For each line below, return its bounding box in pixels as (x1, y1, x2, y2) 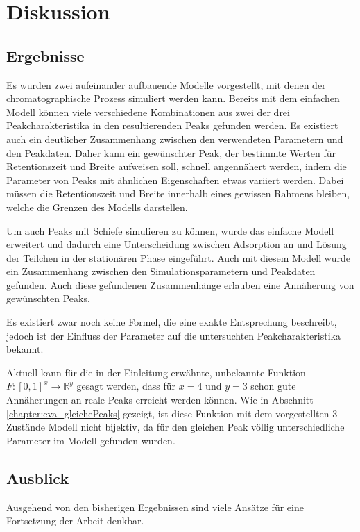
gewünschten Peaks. (6, 291, 90, 306)
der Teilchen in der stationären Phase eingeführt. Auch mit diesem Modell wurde (6, 250, 351, 265)
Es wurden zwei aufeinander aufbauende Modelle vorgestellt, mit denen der (6, 77, 326, 92)
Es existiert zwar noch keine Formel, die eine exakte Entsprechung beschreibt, (6, 315, 337, 329)
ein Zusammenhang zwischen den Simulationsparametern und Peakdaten (6, 264, 316, 279)
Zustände (6, 419, 46, 434)
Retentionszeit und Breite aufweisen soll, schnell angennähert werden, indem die (6, 159, 347, 174)
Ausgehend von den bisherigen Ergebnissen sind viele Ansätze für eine (6, 499, 304, 514)
